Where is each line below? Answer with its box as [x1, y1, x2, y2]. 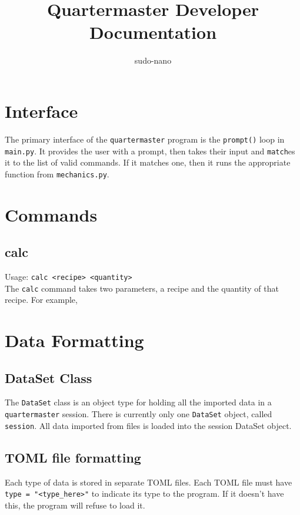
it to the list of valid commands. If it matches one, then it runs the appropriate [5, 156, 291, 169]
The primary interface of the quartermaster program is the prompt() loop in [5, 133, 285, 145]
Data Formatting [5, 328, 144, 352]
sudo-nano [134, 54, 172, 67]
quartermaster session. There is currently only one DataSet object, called [5, 408, 272, 420]
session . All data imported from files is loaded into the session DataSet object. [5, 419, 292, 431]
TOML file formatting [5, 448, 141, 466]
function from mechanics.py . [5, 167, 109, 180]
